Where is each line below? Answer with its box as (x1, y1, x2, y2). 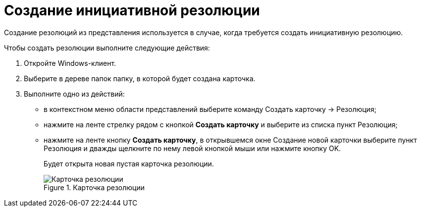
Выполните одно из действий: (24, 89, 125, 98)
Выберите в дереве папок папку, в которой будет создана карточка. (24, 74, 256, 83)
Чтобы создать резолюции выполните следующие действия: (4, 43, 210, 52)
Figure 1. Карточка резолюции (44, 183, 145, 192)
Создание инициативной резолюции (4, 2, 260, 19)
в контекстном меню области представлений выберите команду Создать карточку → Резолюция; (44, 105, 376, 113)
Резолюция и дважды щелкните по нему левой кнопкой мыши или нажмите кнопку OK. (44, 144, 341, 153)
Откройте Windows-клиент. (24, 58, 116, 67)
